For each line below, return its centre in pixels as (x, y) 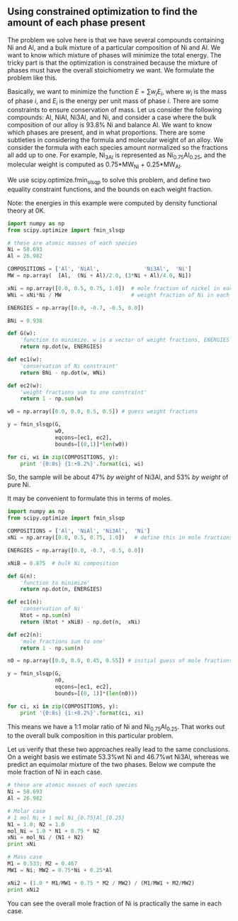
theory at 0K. (27, 210)
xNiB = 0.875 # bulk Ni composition (63, 563)
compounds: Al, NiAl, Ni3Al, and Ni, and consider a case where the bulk (112, 117)
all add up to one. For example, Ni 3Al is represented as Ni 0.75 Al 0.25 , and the (117, 156)
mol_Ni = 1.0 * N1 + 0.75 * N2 (53, 831)
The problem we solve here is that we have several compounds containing (116, 40)
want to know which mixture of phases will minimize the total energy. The (114, 55)
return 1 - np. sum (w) (52, 399)
